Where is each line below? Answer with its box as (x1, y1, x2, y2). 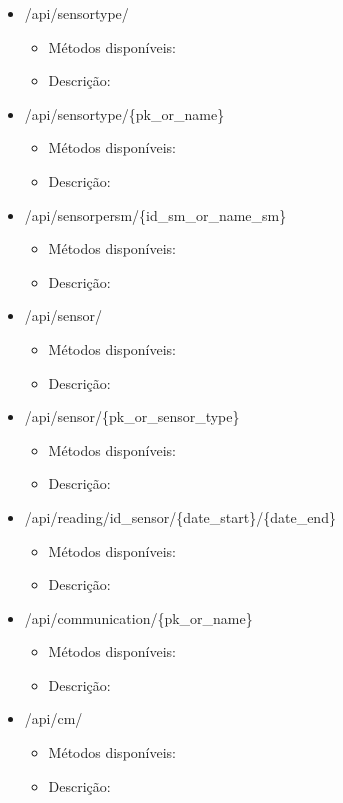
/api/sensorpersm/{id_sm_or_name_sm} (24, 204, 287, 225)
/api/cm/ (24, 708, 83, 729)
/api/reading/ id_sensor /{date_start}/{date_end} (24, 506, 336, 527)
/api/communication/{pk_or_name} (24, 607, 253, 628)
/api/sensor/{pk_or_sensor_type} (24, 406, 240, 427)
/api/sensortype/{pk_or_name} (24, 103, 225, 124)
